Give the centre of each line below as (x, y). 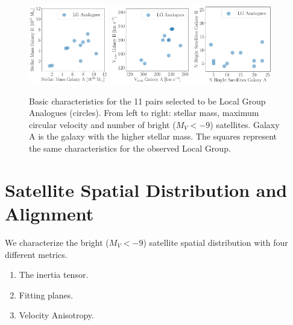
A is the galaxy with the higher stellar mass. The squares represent (153, 136)
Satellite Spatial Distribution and (146, 189)
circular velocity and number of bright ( (102, 124)
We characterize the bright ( (57, 242)
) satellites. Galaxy (245, 124)
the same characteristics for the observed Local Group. (130, 148)
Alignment (49, 214)
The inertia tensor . (54, 275)
